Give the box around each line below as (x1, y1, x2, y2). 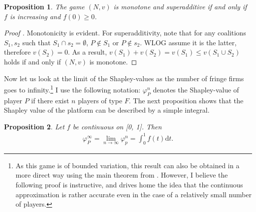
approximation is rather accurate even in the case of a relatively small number (15, 189, 252, 199)
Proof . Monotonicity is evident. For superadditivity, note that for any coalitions (4, 28, 246, 38)
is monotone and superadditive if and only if (113, 1, 247, 11)
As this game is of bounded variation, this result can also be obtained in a (15, 160, 240, 170)
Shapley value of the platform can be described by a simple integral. (4, 105, 210, 115)
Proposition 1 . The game (4, 1, 85, 11)
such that (22, 37, 51, 47)
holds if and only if (4, 56, 61, 66)
